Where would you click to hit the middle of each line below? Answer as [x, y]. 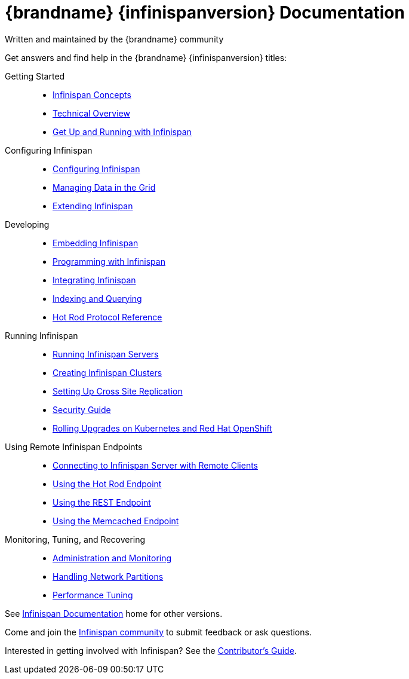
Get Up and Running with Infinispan [122, 131]
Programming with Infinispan [109, 261]
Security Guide [82, 409]
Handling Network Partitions [108, 576]
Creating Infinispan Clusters [107, 372]
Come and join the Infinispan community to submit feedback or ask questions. [158, 632]
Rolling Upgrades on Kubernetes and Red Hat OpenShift [162, 428]
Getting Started [35, 76]
